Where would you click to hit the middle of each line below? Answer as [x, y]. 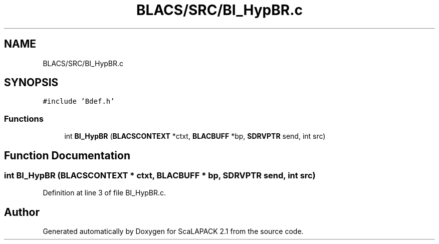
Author [22, 212]
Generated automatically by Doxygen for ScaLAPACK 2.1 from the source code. [173, 231]
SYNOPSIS [31, 83]
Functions [24, 118]
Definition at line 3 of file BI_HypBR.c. [104, 193]
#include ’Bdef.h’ [79, 101]
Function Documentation [67, 155]
